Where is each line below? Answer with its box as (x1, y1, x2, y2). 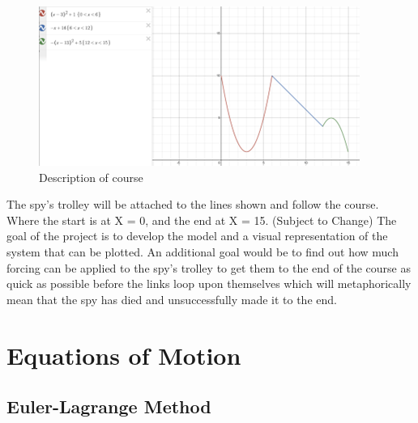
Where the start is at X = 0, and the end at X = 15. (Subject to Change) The (6, 211, 397, 228)
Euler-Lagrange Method (6, 394, 211, 419)
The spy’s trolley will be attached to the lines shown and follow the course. (6, 196, 379, 213)
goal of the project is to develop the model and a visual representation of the (6, 227, 388, 244)
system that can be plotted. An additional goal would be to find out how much (6, 243, 399, 260)
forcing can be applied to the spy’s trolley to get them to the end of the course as (6, 259, 411, 276)
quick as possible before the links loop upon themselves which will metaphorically (6, 275, 412, 292)
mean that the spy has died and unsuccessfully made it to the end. (6, 290, 337, 307)
